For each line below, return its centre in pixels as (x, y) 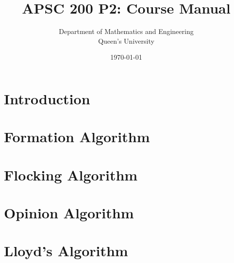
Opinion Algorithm (69, 213)
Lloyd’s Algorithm (66, 251)
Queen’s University (126, 41)
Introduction (47, 98)
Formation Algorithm (77, 137)
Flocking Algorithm (71, 174)
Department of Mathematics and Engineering (126, 31)
